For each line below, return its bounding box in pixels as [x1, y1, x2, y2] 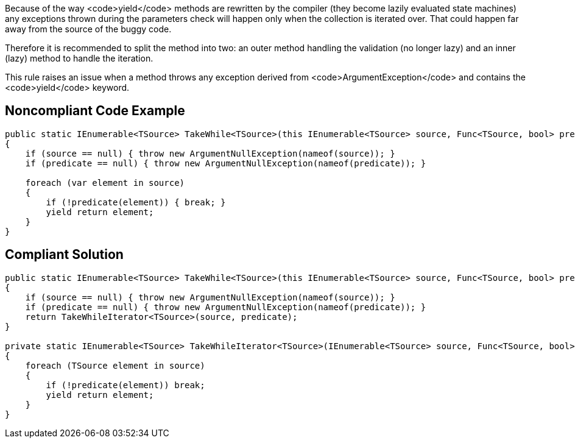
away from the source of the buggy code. [5, 24, 172, 34]
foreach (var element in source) [25, 177, 185, 188]
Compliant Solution [5, 247, 124, 263]
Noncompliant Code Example [5, 103, 185, 119]
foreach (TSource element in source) [25, 360, 205, 370]
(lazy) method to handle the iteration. [5, 53, 153, 63]
